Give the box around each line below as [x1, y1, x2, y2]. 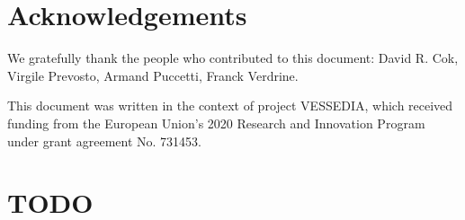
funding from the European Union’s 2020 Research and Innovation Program [7, 113, 425, 132]
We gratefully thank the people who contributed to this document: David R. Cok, [7, 48, 459, 67]
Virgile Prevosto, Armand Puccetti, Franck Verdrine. [7, 66, 299, 84]
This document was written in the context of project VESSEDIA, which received [7, 96, 453, 115]
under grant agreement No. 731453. [7, 131, 201, 150]
